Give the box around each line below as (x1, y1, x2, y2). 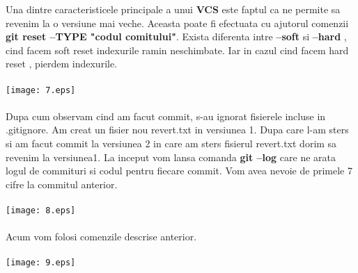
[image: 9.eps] (6, 258, 76, 268)
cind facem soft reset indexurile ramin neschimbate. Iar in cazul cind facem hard (6, 42, 349, 57)
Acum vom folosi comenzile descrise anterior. (6, 229, 197, 244)
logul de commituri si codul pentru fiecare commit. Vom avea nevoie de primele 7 (6, 163, 352, 178)
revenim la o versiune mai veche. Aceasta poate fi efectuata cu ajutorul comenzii (6, 15, 349, 30)
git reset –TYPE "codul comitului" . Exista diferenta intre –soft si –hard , (6, 29, 347, 44)
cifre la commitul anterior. (6, 176, 118, 191)
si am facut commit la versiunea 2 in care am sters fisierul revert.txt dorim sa (6, 136, 337, 150)
